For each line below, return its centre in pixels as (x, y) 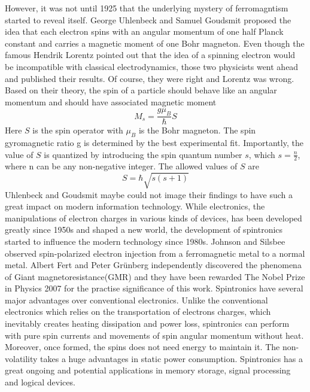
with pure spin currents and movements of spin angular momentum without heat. (154, 335)
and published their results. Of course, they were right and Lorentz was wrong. (150, 78)
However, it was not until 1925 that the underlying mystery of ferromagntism (147, 8)
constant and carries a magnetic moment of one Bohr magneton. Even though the (155, 43)
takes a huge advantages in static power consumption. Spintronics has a (171, 358)
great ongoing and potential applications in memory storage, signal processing (148, 370)
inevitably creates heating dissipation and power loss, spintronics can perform (147, 323)
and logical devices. (40, 382)
